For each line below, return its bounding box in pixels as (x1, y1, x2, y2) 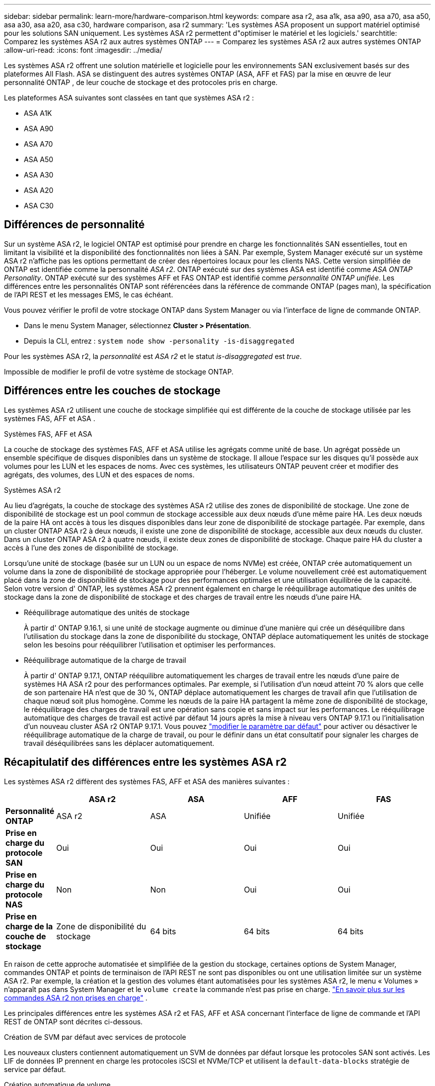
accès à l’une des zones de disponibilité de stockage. (4, 543, 179, 552)
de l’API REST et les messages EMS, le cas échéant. (4, 290, 173, 299)
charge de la (5, 921, 53, 931)
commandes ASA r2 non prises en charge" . (4, 993, 147, 1002)
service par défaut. (4, 1065, 66, 1074)
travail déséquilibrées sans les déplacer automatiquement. (24, 738, 215, 747)
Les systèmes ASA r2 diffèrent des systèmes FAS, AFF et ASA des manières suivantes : (4, 777, 290, 786)
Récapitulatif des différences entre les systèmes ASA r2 (4, 756, 287, 769)
